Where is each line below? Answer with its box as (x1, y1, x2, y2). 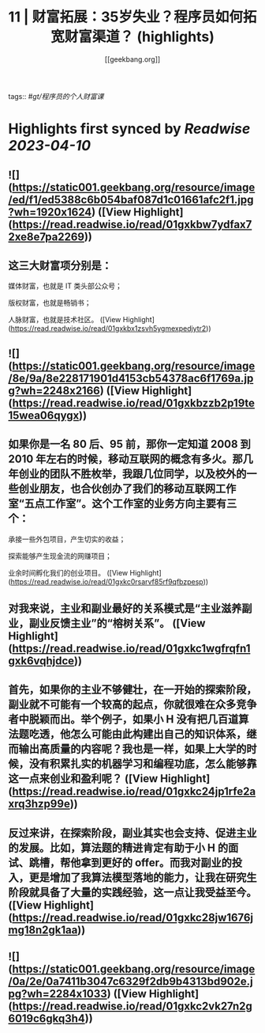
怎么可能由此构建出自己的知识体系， (69, 727, 247, 741)
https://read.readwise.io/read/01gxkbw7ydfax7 (12, 218, 252, 231)
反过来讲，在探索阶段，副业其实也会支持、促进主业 (8, 826, 257, 840)
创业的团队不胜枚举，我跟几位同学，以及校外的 (18, 467, 247, 480)
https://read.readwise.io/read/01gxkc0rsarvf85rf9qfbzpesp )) (10, 576, 209, 587)
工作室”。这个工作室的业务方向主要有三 (44, 497, 237, 511)
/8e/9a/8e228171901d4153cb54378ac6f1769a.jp (8, 371, 254, 385)
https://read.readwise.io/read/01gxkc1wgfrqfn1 (11, 641, 251, 655)
